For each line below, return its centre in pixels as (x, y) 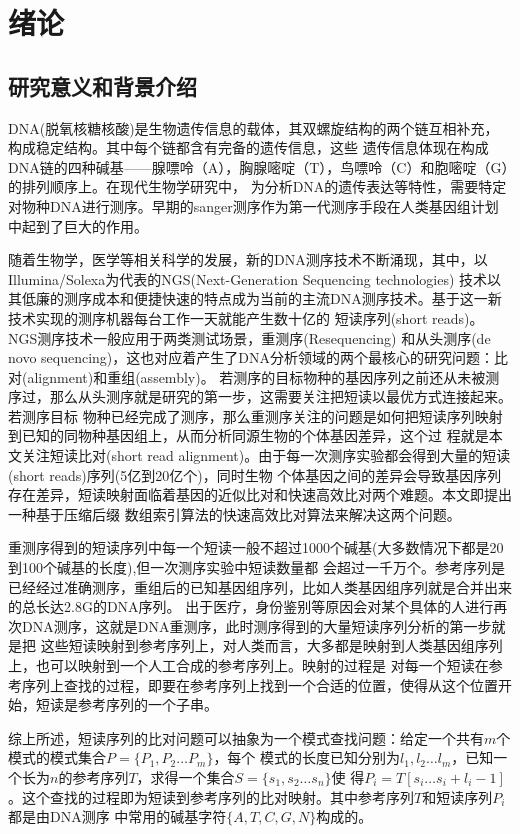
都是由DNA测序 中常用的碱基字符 (117, 816)
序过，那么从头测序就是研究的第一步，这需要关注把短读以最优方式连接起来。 (260, 396)
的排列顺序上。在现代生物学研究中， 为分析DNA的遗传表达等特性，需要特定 (257, 186)
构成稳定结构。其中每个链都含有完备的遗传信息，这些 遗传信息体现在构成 (248, 147)
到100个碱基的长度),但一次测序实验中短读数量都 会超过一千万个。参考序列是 (256, 567)
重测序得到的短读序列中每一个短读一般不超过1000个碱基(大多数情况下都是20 (256, 547)
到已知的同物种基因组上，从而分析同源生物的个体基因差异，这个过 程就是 (248, 435)
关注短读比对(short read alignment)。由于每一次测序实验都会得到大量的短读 (266, 455)
